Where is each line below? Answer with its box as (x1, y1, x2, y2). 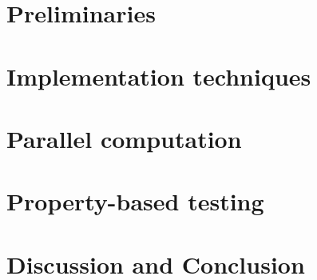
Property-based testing (6, 185, 264, 218)
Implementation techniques (6, 59, 311, 92)
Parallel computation (6, 122, 242, 154)
